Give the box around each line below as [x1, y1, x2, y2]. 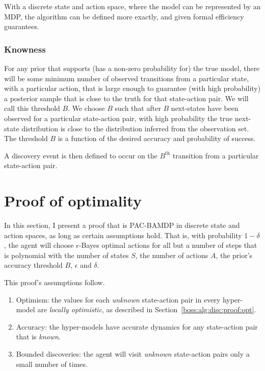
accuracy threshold [4, 260, 63, 270]
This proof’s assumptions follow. [4, 277, 105, 288]
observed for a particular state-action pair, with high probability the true [4, 112, 233, 123]
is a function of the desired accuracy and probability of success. [58, 133, 256, 144]
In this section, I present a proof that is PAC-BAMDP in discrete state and [4, 220, 240, 230]
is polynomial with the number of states [4, 249, 129, 260]
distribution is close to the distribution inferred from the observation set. [21, 123, 249, 133]
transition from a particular [172, 150, 259, 160]
